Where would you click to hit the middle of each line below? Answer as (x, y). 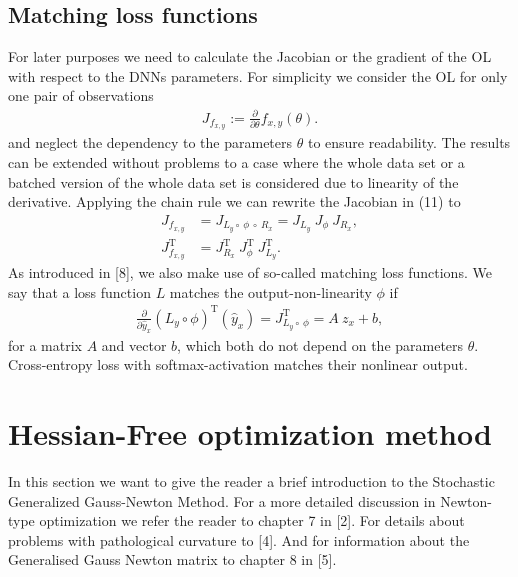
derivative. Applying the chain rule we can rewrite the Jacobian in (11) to (234, 201)
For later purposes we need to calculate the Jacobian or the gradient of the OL (250, 56)
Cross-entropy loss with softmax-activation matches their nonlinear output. (238, 364)
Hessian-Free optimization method (250, 432)
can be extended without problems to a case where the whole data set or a (236, 161)
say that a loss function (79, 291)
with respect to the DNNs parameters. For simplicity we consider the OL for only (258, 75)
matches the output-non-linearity (270, 291)
